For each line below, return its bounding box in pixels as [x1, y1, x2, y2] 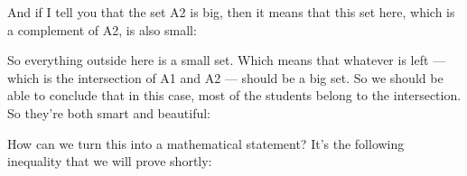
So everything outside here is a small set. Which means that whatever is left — [7, 51, 446, 69]
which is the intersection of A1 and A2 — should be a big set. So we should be [7, 68, 444, 87]
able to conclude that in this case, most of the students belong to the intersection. [7, 86, 462, 105]
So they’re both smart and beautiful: [7, 103, 210, 122]
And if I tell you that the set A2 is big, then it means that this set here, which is [7, 3, 455, 21]
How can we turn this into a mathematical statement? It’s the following [7, 134, 405, 153]
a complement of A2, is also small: [7, 20, 197, 39]
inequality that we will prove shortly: [7, 152, 212, 171]
